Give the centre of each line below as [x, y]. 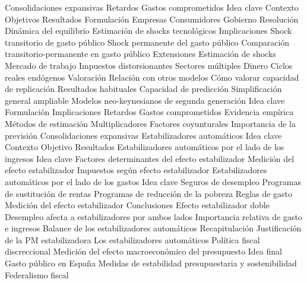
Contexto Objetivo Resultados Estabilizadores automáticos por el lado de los [145, 147]
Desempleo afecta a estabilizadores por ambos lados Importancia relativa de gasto [153, 216]
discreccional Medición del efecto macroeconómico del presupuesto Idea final [143, 251]
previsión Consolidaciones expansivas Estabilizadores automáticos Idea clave [143, 135]
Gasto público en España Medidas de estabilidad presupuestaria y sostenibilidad [151, 263]
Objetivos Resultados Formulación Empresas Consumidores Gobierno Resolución [152, 19]
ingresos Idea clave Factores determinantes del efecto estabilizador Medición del [150, 158]
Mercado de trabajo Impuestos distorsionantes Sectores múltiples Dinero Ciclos [149, 65]
